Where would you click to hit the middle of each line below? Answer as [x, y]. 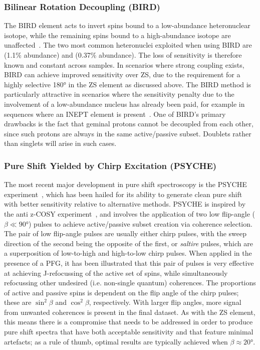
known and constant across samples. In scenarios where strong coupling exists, [124, 64]
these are [18, 302]
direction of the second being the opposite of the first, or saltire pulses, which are [128, 243]
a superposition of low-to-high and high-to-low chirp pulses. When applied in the [128, 253]
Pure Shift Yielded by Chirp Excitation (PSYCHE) [110, 165]
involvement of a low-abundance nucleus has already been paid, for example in [124, 104]
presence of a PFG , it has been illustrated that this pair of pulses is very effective [129, 262]
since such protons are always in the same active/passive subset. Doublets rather [128, 133]
